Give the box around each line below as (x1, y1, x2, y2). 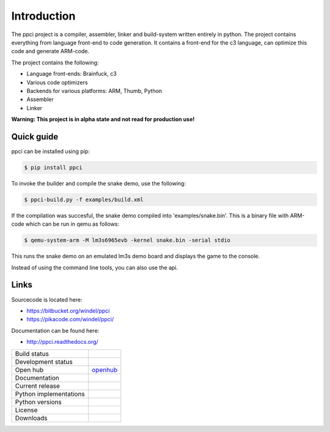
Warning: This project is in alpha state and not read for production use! (11, 116, 195, 123)
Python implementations (15, 389, 86, 398)
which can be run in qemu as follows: (25, 220, 120, 228)
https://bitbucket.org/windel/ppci (26, 307, 110, 315)
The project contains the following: (11, 59, 99, 66)
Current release (15, 381, 61, 390)
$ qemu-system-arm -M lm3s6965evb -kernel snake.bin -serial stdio (24, 237, 231, 244)
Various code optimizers (26, 78, 88, 86)
